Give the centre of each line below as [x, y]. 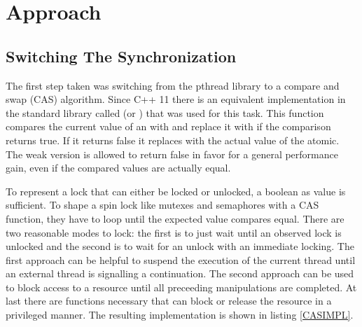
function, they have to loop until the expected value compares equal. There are [175, 218]
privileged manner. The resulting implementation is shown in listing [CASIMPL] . [180, 315]
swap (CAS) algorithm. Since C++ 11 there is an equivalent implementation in [176, 99]
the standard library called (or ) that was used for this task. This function [165, 112]
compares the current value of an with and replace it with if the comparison [168, 126]
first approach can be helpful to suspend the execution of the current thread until [181, 259]
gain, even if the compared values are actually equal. [118, 168]
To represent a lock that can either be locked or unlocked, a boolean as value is [176, 191]
